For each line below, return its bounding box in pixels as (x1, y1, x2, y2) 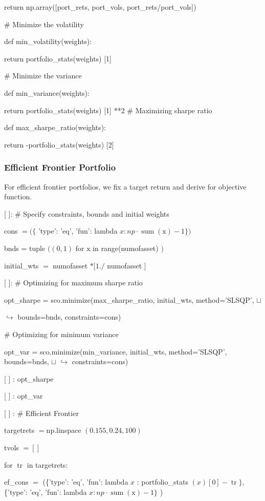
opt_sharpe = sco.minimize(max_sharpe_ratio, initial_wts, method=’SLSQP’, (4, 294, 254, 305)
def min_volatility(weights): (4, 36, 92, 47)
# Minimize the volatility (4, 18, 84, 29)
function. (4, 191, 32, 202)
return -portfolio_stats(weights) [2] (4, 139, 114, 150)
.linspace (54, 425, 81, 435)
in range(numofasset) (93, 242, 159, 253)
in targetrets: (27, 459, 68, 470)
